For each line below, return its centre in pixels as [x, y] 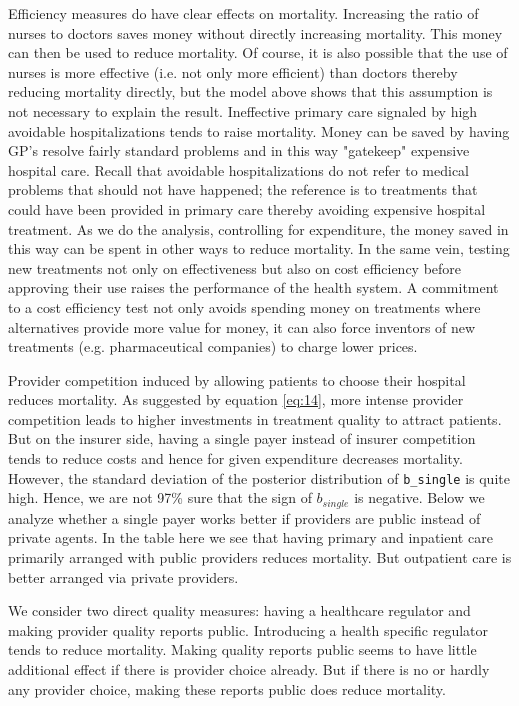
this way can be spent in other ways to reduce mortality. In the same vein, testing [259, 248]
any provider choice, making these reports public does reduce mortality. [227, 688]
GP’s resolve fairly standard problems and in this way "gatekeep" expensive [239, 150]
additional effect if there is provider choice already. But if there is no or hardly [249, 668]
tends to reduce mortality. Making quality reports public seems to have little [242, 649]
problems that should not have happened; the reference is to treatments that [243, 189]
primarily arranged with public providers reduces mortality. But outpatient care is [260, 556]
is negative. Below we [419, 497]
